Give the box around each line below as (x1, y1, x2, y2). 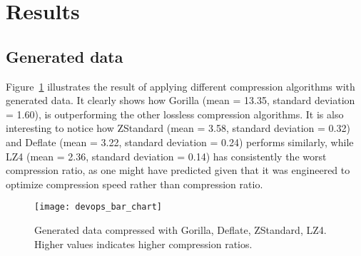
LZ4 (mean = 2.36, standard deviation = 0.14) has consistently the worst (6, 148, 327, 163)
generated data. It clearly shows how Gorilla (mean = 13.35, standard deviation (6, 93, 355, 108)
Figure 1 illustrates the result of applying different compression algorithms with (6, 78, 355, 93)
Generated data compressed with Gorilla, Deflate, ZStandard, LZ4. (34, 222, 327, 237)
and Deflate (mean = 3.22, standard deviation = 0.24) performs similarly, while (6, 134, 354, 149)
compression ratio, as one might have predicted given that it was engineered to (6, 163, 350, 178)
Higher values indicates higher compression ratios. (34, 236, 253, 251)
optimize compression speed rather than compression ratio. (6, 176, 263, 191)
